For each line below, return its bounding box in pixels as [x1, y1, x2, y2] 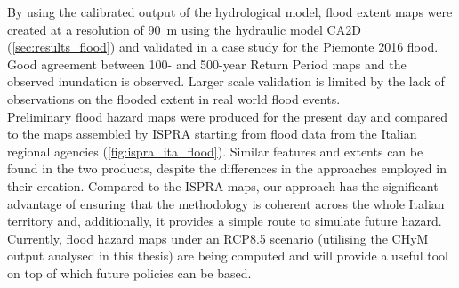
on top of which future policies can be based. [7, 263, 252, 282]
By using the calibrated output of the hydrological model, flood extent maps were [7, 3, 453, 20]
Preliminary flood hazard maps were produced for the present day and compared [7, 107, 447, 125]
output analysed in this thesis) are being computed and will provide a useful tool [7, 246, 448, 265]
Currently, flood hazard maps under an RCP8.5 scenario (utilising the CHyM [7, 228, 429, 247]
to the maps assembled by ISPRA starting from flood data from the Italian [7, 124, 417, 143]
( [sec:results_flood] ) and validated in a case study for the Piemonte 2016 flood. [7, 37, 439, 56]
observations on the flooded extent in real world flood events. [7, 89, 341, 108]
